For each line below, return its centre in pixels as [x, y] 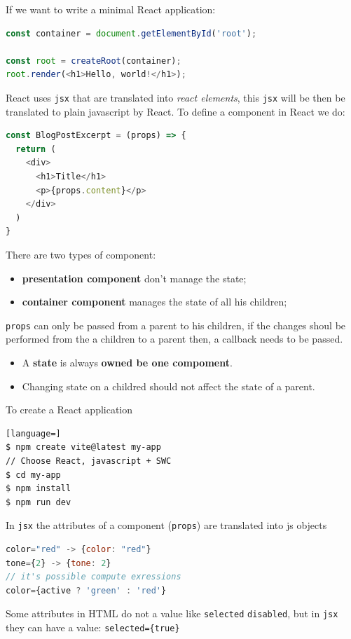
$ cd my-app [33, 475]
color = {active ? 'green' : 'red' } [86, 590]
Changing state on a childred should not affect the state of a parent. [168, 386]
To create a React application [69, 410]
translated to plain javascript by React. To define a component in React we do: [175, 111]
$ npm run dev [39, 502]
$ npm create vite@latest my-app [83, 447]
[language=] [33, 433]
